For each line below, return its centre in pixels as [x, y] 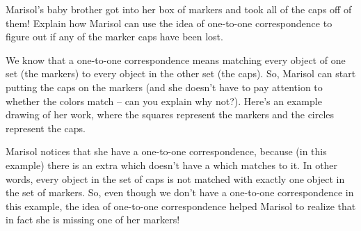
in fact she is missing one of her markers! [93, 220]
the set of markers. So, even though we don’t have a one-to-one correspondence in [180, 192]
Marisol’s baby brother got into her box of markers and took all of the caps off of [179, 9]
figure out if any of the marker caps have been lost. [114, 37]
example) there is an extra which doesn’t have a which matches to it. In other [172, 165]
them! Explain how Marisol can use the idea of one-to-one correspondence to [169, 23]
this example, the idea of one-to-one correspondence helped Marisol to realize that [181, 206]
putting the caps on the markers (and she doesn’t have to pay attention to [164, 87]
